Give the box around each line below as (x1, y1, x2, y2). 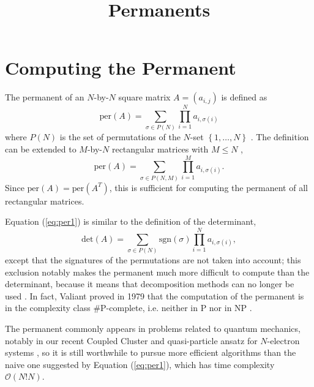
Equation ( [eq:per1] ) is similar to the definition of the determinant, (5, 215, 256, 228)
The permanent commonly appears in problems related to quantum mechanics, (5, 322, 301, 335)
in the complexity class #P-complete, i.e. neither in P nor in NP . (5, 301, 252, 314)
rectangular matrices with (111, 143, 209, 156)
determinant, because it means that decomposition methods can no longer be (5, 277, 294, 290)
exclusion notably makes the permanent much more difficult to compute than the (5, 265, 310, 278)
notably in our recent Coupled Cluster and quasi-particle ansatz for (5, 334, 258, 347)
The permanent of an (5, 91, 84, 103)
